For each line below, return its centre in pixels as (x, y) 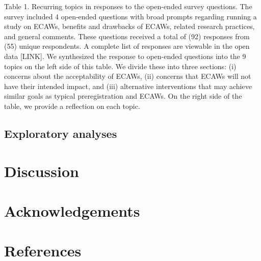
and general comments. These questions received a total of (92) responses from (127, 36)
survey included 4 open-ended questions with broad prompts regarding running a (130, 16)
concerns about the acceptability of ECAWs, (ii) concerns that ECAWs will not (128, 76)
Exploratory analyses (61, 133)
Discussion (42, 171)
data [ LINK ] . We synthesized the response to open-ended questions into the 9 (125, 56)
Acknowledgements (72, 210)
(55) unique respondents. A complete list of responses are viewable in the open (127, 46)
